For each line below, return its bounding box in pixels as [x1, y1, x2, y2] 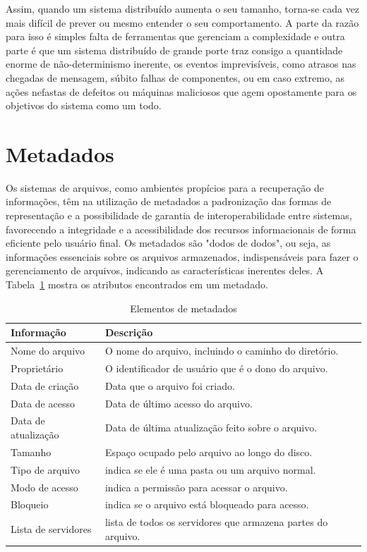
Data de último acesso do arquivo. [104, 395, 253, 410]
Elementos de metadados [130, 300, 237, 315]
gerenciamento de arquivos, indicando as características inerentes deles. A [6, 263, 324, 278]
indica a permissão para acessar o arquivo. [104, 479, 288, 494]
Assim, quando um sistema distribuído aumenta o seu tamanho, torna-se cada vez [6, 1, 360, 16]
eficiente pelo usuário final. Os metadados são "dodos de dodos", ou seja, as [6, 235, 331, 250]
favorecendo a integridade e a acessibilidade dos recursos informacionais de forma [6, 221, 356, 236]
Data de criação [11, 378, 79, 393]
